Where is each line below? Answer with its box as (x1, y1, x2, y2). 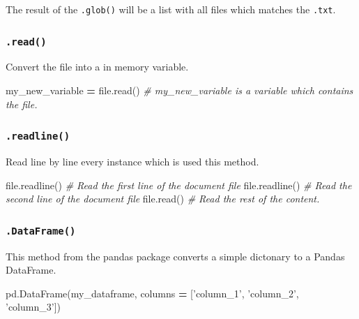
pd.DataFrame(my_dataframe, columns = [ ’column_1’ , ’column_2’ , (6, 285, 299, 300)
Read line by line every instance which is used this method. (6, 154, 259, 168)
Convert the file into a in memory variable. (6, 59, 189, 74)
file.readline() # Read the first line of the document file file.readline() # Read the (6, 177, 352, 192)
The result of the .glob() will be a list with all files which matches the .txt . (6, 2, 336, 16)
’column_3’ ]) (6, 299, 61, 314)
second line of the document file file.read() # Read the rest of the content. (6, 191, 320, 206)
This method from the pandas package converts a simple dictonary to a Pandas (6, 248, 345, 263)
